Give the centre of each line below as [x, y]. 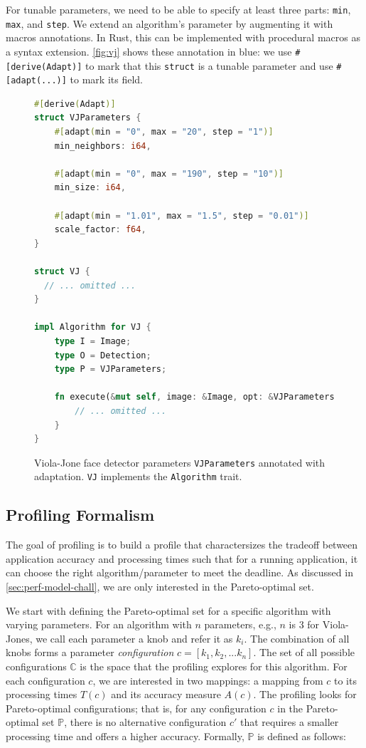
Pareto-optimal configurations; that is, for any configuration [136, 708]
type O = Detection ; [103, 355]
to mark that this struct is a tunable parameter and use [209, 65]
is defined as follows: [302, 736]
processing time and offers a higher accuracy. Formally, [125, 736]
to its [345, 680]
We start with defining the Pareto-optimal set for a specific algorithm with [168, 610]
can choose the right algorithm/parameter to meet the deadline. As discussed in [179, 572]
